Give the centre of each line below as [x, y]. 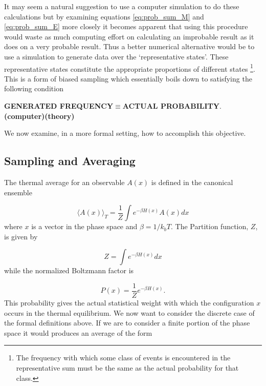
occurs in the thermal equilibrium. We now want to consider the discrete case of [129, 312]
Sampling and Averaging [70, 161]
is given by [21, 236]
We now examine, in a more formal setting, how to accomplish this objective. [125, 133]
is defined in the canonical [192, 182]
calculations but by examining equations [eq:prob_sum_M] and [104, 16]
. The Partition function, [210, 226]
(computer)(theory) [39, 116]
